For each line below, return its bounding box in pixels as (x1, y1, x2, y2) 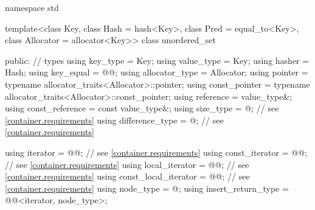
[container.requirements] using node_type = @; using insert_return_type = (5, 181, 289, 194)
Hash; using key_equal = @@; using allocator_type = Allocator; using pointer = (5, 66, 308, 79)
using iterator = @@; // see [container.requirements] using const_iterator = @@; (5, 145, 307, 158)
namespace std (5, 1, 59, 13)
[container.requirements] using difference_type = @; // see (5, 113, 224, 126)
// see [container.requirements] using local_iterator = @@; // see (5, 158, 249, 170)
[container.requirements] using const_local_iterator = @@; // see (5, 170, 250, 183)
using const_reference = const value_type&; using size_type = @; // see (5, 102, 279, 114)
